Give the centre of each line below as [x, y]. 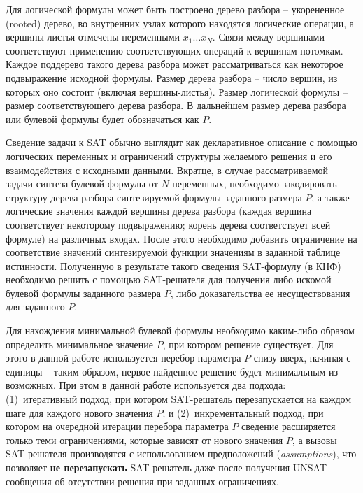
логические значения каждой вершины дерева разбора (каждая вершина [159, 211]
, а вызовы [314, 440]
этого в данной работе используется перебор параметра [123, 358]
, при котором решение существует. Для [248, 344]
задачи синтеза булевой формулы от [82, 184]
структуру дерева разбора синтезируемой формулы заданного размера [154, 197]
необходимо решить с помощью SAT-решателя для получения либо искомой [169, 279]
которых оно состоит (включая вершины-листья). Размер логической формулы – [177, 91]
